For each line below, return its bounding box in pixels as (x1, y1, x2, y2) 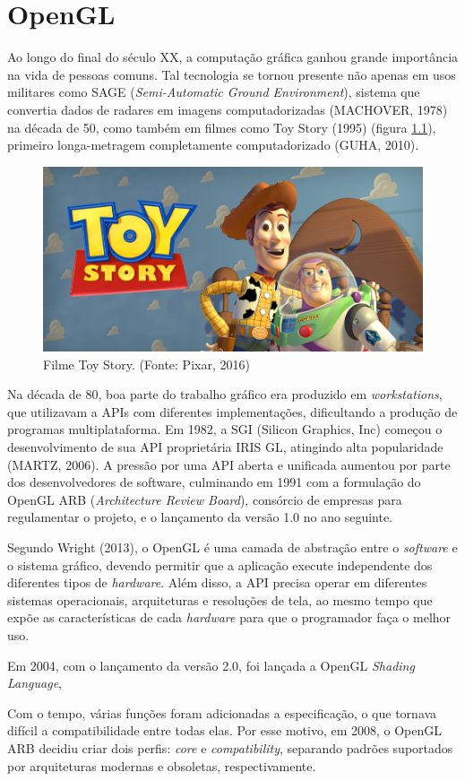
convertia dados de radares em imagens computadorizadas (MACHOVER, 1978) (7, 100, 448, 118)
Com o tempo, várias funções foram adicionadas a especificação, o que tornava (7, 703, 437, 722)
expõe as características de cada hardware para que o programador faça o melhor (7, 608, 452, 627)
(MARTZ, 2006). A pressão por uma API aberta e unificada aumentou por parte (7, 455, 451, 473)
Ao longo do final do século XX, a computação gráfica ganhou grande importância (7, 48, 459, 66)
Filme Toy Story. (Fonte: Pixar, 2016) (43, 354, 250, 373)
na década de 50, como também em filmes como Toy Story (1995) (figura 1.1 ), (7, 117, 436, 136)
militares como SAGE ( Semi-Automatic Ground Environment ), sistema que (7, 82, 420, 101)
